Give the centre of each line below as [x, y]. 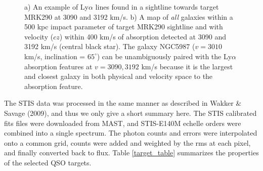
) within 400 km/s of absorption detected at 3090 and [143, 36]
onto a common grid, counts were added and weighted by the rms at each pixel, [127, 142]
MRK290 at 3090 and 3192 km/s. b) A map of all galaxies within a [129, 16]
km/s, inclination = [55, 56]
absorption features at [58, 66]
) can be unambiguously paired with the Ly [164, 56]
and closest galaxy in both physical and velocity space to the [119, 76]
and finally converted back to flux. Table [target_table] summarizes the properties [131, 153]
